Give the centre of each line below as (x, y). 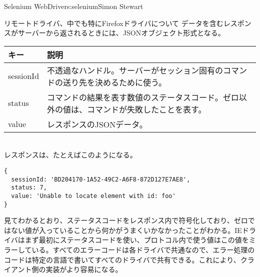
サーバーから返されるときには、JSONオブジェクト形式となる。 (121, 33)
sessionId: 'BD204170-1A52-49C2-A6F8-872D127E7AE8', (101, 179)
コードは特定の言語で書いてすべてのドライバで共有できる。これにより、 (122, 259)
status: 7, (29, 188)
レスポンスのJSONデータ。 (97, 124)
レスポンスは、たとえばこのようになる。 (70, 155)
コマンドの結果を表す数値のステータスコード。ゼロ (143, 97)
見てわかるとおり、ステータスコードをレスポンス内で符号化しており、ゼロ (126, 220)
